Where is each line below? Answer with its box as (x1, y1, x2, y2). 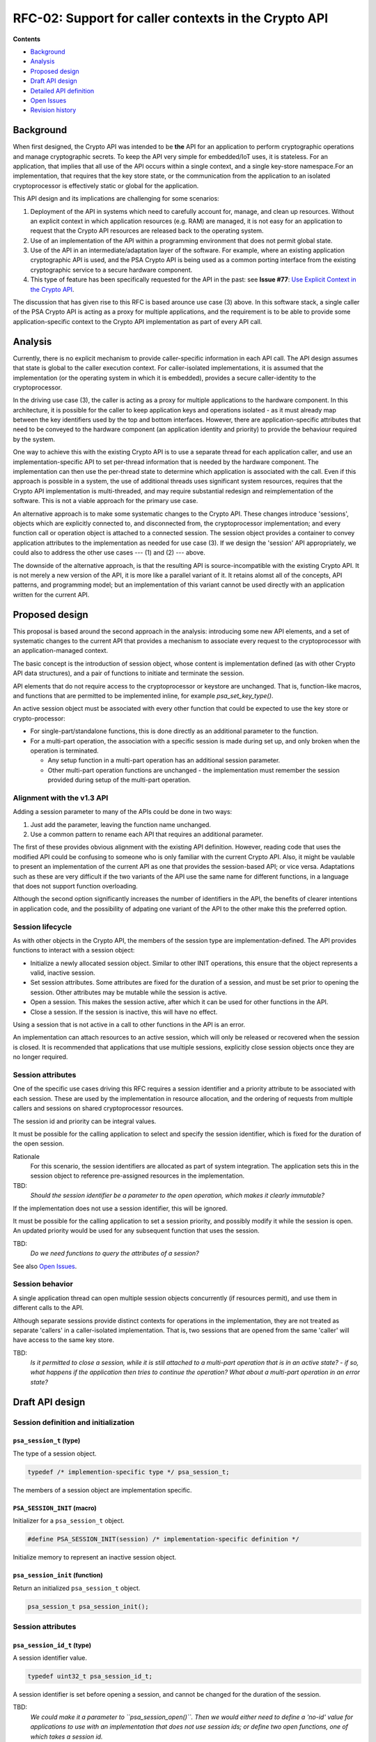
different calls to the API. (13, 1304, 84, 1312)
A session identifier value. (13, 1654, 87, 1662)
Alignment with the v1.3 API (13, 793, 109, 803)
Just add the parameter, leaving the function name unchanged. (30, 820, 212, 828)
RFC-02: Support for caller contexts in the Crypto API (13, 10, 329, 26)
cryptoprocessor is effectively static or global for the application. (13, 181, 199, 190)
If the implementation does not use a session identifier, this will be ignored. (13, 1204, 228, 1212)
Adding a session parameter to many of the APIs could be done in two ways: (13, 808, 233, 816)
